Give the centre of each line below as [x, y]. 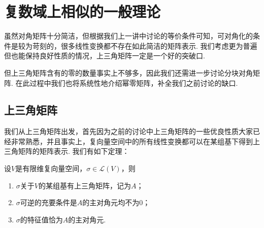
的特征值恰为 [41, 219]
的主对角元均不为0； [116, 202]
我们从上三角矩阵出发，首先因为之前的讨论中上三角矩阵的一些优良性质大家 [128, 131]
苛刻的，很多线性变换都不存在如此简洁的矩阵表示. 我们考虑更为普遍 [145, 45]
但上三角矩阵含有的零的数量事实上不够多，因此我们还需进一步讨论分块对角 [128, 72]
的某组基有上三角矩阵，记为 [85, 185]
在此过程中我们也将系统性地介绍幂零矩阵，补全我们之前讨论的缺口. [127, 83]
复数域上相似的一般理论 [82, 11]
